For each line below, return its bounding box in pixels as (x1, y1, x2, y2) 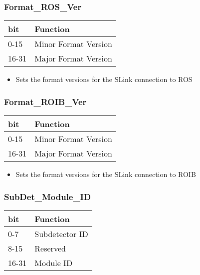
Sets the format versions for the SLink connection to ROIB (15, 169, 196, 179)
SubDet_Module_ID (4, 190, 91, 202)
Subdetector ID (34, 227, 88, 239)
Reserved (34, 242, 66, 254)
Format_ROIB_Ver (4, 95, 87, 107)
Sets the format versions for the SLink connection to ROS (15, 74, 193, 84)
